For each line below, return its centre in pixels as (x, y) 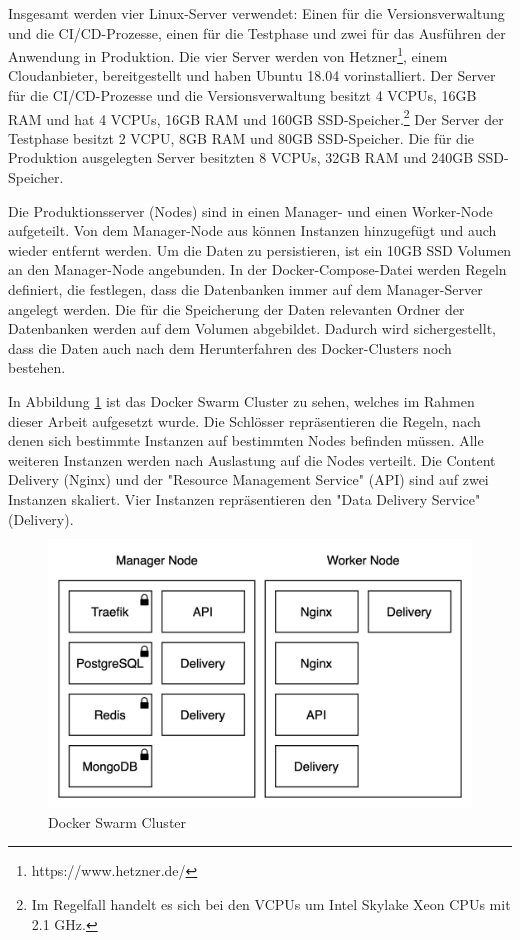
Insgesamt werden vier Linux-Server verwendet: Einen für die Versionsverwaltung (256, 13)
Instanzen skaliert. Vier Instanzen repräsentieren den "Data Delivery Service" (244, 498)
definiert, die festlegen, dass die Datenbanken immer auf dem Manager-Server (245, 289)
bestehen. (37, 367)
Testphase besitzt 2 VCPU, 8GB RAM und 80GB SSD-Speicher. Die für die (241, 137)
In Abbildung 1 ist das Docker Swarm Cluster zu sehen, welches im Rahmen (241, 401)
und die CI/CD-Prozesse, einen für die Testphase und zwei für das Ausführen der (257, 32)
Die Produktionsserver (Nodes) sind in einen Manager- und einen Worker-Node (250, 210)
